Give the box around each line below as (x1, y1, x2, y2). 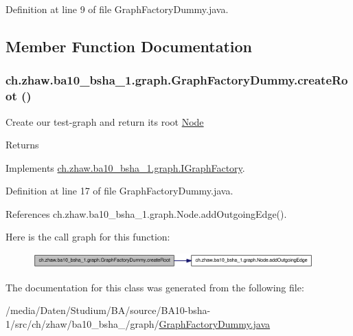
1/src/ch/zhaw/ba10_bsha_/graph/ (5, 316, 159, 331)
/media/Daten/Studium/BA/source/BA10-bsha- (5, 303, 211, 317)
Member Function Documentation (5, 35, 253, 56)
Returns (5, 137, 39, 152)
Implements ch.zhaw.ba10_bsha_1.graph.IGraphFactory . (5, 160, 245, 175)
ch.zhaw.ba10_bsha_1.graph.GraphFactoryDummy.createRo (5, 71, 348, 89)
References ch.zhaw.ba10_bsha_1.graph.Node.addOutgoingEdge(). (5, 206, 287, 221)
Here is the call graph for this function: (5, 229, 170, 244)
